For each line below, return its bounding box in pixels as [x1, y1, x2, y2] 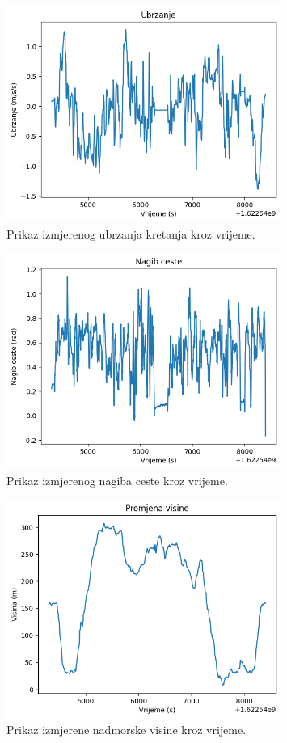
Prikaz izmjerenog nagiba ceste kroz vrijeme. [6, 471, 228, 488]
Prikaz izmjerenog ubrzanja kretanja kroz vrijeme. [6, 225, 255, 242]
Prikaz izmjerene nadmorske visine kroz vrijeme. [6, 721, 247, 738]
